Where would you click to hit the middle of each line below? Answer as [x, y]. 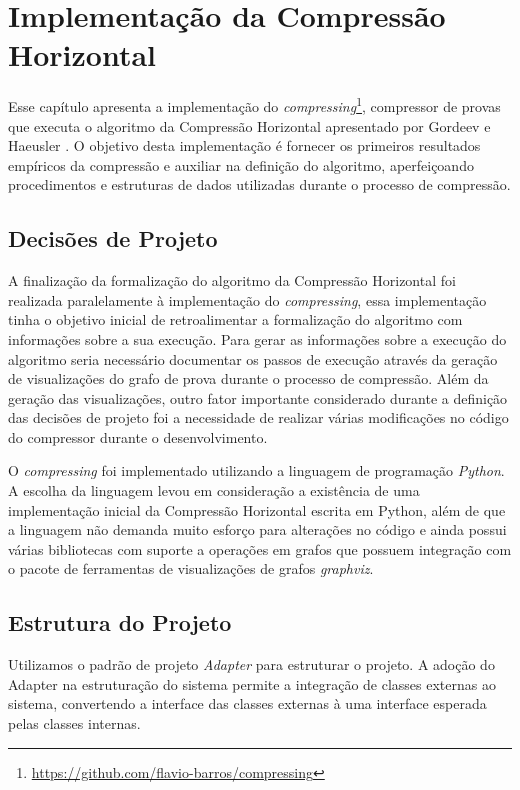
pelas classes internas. [74, 723]
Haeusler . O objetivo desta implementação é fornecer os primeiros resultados [244, 145]
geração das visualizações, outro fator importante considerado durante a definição [258, 397]
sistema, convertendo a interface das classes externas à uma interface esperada [247, 703]
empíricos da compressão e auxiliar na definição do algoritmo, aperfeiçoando [241, 164]
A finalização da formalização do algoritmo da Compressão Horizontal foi [232, 280]
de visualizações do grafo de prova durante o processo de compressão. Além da [248, 378]
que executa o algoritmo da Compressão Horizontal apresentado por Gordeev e [249, 125]
